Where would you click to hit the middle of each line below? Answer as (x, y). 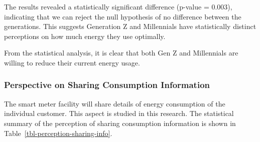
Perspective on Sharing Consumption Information (107, 85)
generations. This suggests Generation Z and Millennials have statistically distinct (130, 26)
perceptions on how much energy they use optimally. (85, 36)
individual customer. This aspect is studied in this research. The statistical (119, 113)
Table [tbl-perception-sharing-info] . (58, 133)
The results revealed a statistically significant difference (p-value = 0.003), (118, 6)
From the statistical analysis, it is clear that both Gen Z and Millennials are (121, 53)
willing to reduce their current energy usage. (72, 62)
